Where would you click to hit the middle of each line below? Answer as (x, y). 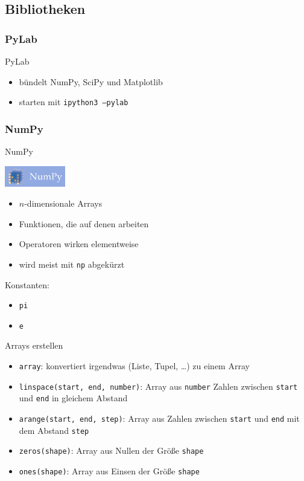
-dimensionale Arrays (63, 203)
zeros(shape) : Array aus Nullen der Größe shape (111, 450)
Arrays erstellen (34, 345)
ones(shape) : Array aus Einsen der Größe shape (109, 471)
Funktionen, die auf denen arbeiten (84, 223)
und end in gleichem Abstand (73, 398)
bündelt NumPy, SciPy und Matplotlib (91, 81)
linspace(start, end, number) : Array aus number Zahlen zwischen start (158, 386)
